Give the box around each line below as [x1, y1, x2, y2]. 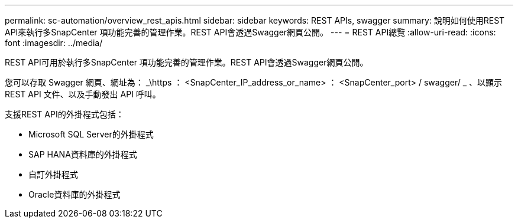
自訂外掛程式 [28, 169, 78, 179]
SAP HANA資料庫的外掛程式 [28, 149, 137, 159]
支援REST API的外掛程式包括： [5, 109, 124, 119]
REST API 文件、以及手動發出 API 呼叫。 [5, 89, 161, 99]
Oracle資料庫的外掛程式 [28, 189, 121, 199]
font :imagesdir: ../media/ [5, 38, 103, 48]
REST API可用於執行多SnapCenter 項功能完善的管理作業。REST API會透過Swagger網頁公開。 [5, 57, 368, 67]
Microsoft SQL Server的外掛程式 [28, 129, 154, 139]
